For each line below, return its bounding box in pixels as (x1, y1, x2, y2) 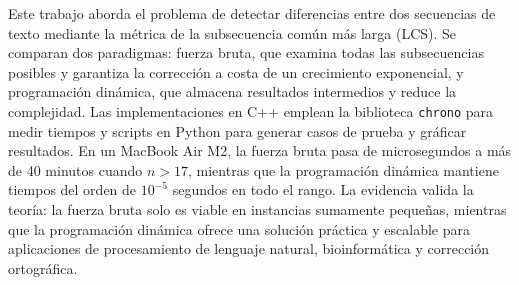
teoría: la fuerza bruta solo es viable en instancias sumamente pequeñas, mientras (8, 199, 507, 219)
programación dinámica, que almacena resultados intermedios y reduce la (8, 81, 457, 102)
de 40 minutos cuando (8, 159, 143, 180)
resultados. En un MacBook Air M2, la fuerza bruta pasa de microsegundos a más (8, 140, 512, 161)
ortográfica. (8, 257, 78, 278)
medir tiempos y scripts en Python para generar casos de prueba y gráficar (8, 120, 467, 141)
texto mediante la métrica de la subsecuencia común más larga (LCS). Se (8, 22, 457, 43)
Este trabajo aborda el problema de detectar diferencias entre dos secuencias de (8, 3, 496, 23)
